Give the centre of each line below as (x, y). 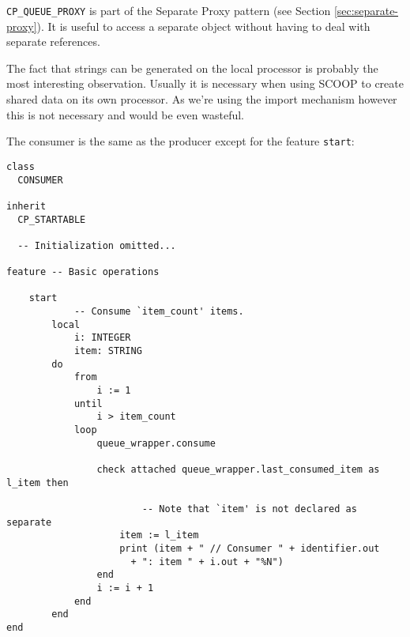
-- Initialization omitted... (97, 245)
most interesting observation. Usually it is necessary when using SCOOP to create (205, 83)
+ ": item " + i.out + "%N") (207, 562)
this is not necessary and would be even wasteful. (126, 114)
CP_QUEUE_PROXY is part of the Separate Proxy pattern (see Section (169, 10)
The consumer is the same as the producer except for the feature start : (181, 141)
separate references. (53, 41)
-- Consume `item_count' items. (159, 312)
